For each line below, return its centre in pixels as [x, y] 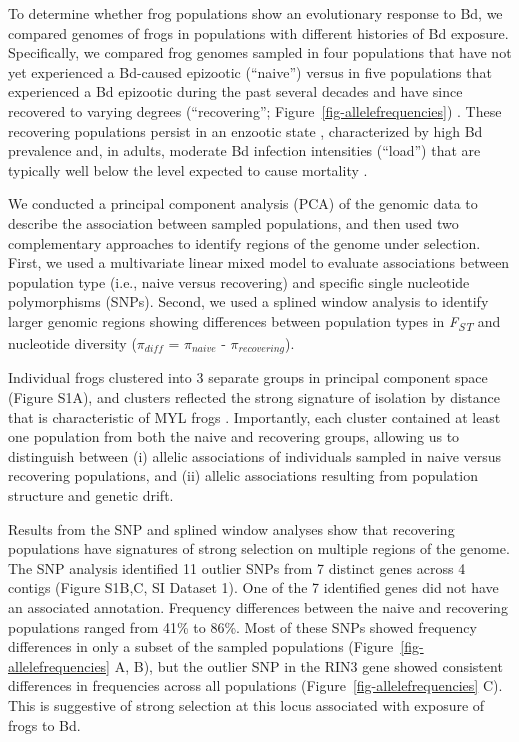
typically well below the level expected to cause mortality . [188, 169]
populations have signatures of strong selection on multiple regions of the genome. [259, 548]
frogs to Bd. [44, 724]
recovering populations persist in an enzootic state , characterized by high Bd [245, 130]
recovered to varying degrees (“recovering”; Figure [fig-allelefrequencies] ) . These [255, 110]
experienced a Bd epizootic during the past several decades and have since [235, 91]
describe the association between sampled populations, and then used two [233, 222]
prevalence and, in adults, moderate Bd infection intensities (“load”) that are [244, 150]
